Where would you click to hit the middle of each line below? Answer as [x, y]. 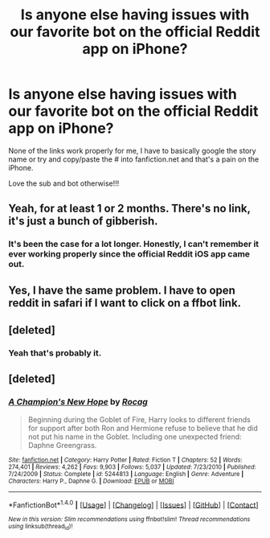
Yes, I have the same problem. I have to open [122, 290]
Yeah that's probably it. [55, 353]
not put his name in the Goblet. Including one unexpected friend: [135, 437]
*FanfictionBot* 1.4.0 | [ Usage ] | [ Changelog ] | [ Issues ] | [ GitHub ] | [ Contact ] [133, 504]
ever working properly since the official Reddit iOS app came [129, 254]
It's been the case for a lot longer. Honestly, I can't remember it [134, 244]
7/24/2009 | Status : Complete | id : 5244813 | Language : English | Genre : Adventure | [126, 474]
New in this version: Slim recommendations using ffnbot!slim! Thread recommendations [129, 520]
